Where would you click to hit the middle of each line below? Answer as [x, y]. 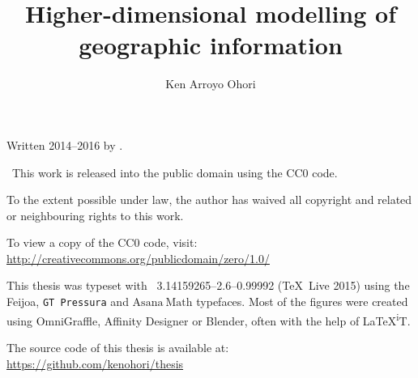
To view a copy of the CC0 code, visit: [102, 242]
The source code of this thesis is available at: [118, 347]
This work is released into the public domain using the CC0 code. [175, 172]
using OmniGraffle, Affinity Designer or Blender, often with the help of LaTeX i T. [209, 319]
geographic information [211, 45]
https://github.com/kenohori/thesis [95, 363]
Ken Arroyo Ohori [211, 84]
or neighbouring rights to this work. [95, 215]
